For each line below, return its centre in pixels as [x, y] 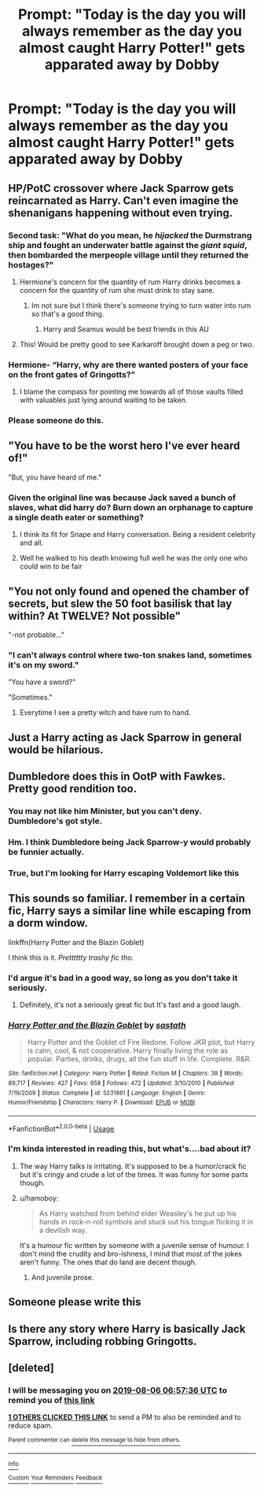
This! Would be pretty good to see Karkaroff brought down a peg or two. [137, 344]
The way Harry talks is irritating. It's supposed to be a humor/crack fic [133, 1166]
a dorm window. [48, 923]
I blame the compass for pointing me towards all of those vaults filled [131, 392]
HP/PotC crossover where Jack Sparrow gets [121, 188]
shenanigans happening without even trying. [121, 213]
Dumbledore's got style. [55, 821]
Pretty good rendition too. [73, 789]
